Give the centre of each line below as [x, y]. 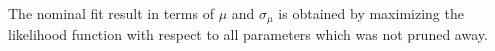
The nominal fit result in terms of [111, 13]
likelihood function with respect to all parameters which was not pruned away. [248, 34]
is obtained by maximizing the [371, 13]
